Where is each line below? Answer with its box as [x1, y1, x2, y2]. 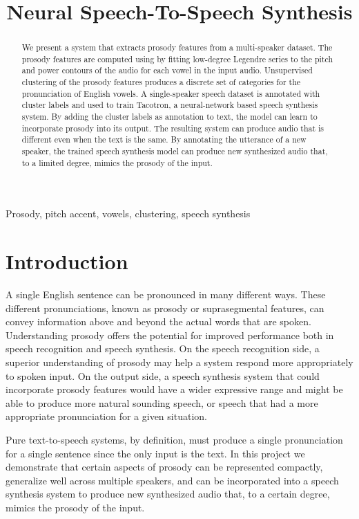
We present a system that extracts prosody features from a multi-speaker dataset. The [21, 42, 333, 53]
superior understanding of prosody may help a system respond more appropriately [6, 355, 353, 370]
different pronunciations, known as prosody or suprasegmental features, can [6, 300, 324, 315]
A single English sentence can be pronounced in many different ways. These [6, 287, 326, 302]
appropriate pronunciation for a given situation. [6, 409, 207, 424]
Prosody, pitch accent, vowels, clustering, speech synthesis [6, 206, 251, 221]
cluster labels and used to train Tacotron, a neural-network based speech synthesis [21, 99, 318, 111]
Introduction [6, 247, 128, 275]
